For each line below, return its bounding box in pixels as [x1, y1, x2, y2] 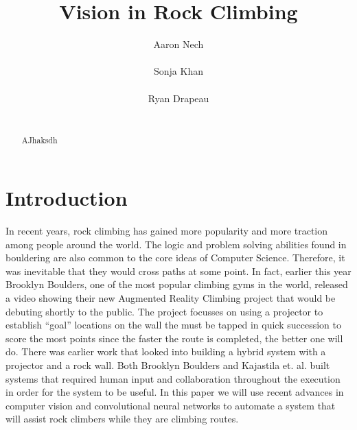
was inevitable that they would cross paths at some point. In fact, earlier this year [5, 263, 352, 278]
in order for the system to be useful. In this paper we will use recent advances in [5, 385, 344, 399]
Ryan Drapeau [148, 91, 209, 105]
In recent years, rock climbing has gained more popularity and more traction [5, 224, 328, 238]
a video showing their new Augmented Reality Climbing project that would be [5, 291, 336, 305]
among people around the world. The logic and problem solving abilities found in [5, 237, 347, 251]
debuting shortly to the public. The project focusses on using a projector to [5, 304, 323, 318]
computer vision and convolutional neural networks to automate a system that [5, 398, 336, 412]
